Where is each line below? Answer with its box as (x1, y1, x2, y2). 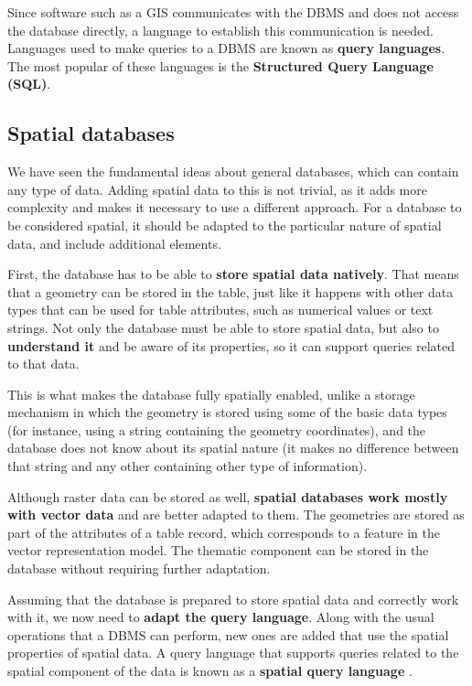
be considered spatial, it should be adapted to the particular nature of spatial (7, 215, 442, 234)
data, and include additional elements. (7, 233, 221, 252)
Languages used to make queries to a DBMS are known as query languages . (7, 38, 445, 58)
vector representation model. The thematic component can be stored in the (7, 541, 429, 560)
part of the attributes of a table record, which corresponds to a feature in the (7, 522, 441, 541)
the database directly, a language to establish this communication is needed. (7, 20, 434, 39)
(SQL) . (7, 74, 51, 93)
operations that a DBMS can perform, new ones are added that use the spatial (7, 625, 449, 644)
